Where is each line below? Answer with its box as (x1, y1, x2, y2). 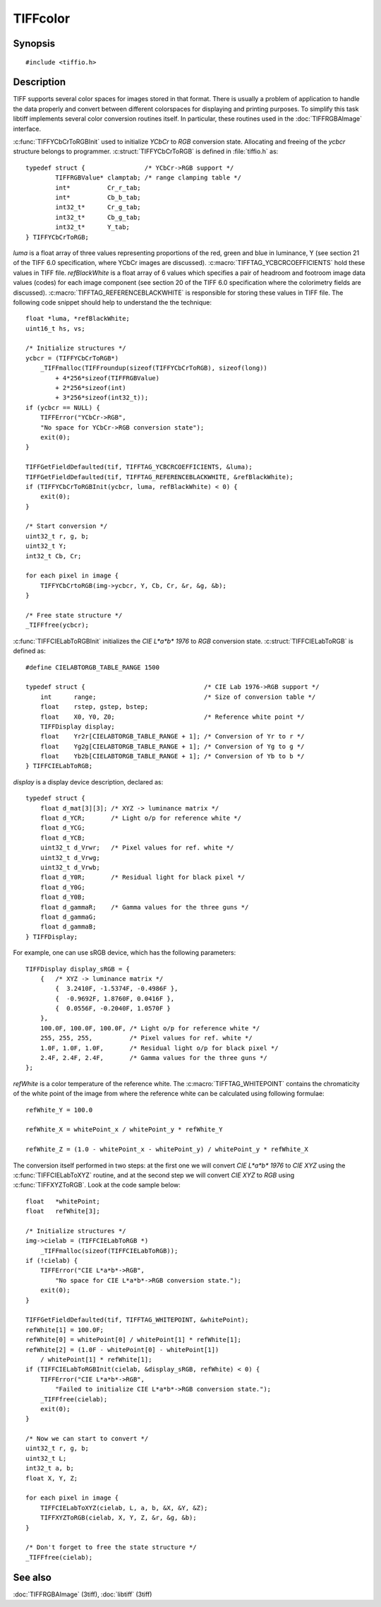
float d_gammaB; (40, 923, 97, 931)
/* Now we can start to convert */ (25, 1435, 149, 1443)
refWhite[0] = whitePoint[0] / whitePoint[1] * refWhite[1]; (25, 1336, 241, 1344)
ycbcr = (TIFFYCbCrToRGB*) (25, 354, 119, 362)
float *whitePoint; (25, 1197, 100, 1205)
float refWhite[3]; (25, 1207, 100, 1215)
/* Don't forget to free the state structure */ (25, 1543, 197, 1551)
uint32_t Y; (25, 542, 67, 551)
